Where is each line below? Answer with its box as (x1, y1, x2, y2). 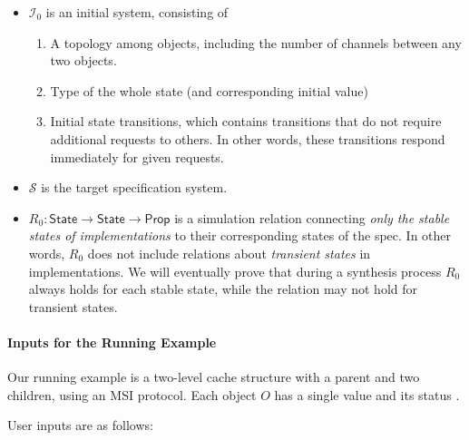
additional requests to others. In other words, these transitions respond (50, 129, 445, 148)
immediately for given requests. (50, 147, 224, 166)
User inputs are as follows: (7, 416, 153, 435)
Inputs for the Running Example (7, 332, 217, 351)
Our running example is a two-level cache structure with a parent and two (7, 367, 420, 386)
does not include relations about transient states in (87, 243, 371, 262)
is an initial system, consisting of (45, 3, 229, 21)
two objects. (50, 51, 117, 70)
